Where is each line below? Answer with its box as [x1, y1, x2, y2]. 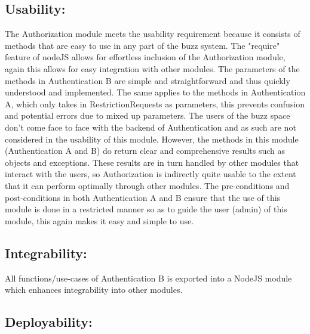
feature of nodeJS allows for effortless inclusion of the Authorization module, [5, 51, 286, 63]
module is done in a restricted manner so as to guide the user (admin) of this [5, 203, 287, 215]
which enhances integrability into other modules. [5, 283, 183, 296]
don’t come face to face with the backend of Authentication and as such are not [5, 120, 296, 133]
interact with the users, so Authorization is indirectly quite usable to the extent [5, 168, 296, 180]
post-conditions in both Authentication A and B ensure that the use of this [5, 191, 281, 203]
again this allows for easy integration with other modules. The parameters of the [5, 62, 300, 75]
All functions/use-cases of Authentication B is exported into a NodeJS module [5, 271, 292, 284]
